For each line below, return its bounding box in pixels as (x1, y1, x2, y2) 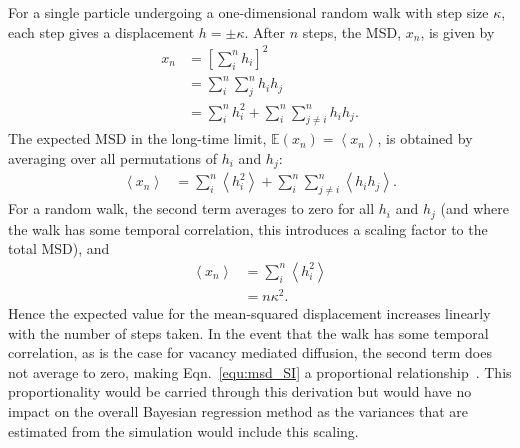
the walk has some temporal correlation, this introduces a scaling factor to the (8, 218, 488, 239)
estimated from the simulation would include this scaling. (8, 420, 359, 441)
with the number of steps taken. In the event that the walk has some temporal (8, 322, 489, 343)
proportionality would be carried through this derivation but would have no (8, 381, 472, 402)
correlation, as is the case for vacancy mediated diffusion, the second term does (8, 342, 492, 363)
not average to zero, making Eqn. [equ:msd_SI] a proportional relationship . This (8, 361, 512, 382)
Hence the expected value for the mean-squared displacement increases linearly (8, 303, 491, 324)
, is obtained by (377, 128, 473, 149)
